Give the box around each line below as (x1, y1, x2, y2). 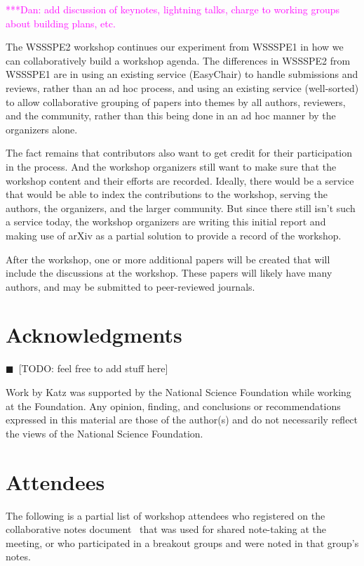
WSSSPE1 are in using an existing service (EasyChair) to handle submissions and (6, 67, 358, 81)
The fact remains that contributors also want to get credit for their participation (6, 145, 353, 160)
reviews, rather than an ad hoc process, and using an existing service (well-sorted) (6, 80, 359, 95)
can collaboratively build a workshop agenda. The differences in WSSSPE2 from (6, 53, 351, 67)
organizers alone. (6, 121, 78, 136)
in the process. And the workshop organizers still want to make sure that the (6, 159, 337, 173)
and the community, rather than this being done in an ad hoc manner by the (6, 108, 336, 123)
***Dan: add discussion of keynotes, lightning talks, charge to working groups (6, 2, 340, 16)
